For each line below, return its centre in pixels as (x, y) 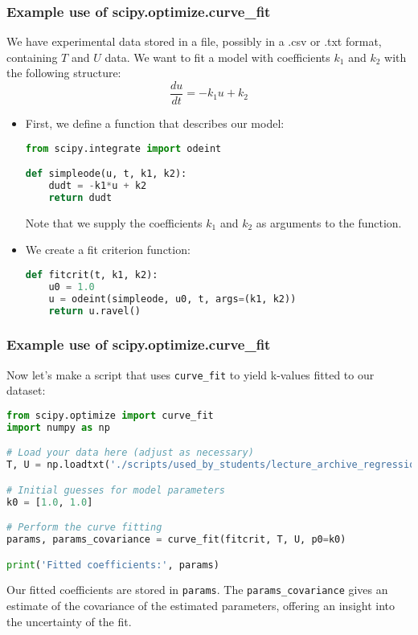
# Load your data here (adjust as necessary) (130, 453)
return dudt (80, 197)
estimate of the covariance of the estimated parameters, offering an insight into (201, 606)
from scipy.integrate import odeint (123, 148)
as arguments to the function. (329, 222)
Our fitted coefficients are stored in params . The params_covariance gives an (197, 590)
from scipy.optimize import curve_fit (110, 415)
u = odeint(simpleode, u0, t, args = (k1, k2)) (172, 299)
